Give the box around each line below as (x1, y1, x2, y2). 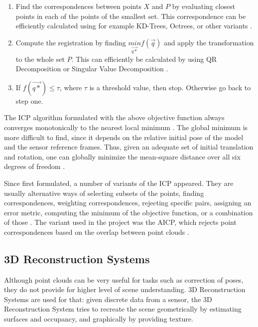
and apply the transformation (163, 37, 254, 47)
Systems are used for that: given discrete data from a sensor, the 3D (4, 294, 212, 304)
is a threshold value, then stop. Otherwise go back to (89, 82, 251, 92)
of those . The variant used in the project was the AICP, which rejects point (4, 217, 237, 227)
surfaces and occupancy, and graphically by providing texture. (4, 314, 193, 324)
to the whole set (15, 53, 65, 64)
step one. (15, 95, 43, 106)
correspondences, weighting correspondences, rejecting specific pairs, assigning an (4, 197, 252, 208)
